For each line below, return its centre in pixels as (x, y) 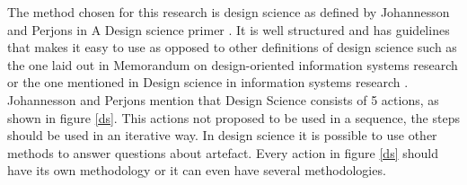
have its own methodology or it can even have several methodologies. (197, 170)
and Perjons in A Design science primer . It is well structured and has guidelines (229, 29)
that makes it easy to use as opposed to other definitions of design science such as (232, 47)
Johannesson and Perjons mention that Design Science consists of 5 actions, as (223, 99)
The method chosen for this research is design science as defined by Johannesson (229, 12)
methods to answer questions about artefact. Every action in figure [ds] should (223, 152)
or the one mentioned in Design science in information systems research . (208, 82)
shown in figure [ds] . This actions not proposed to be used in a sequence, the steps (233, 117)
